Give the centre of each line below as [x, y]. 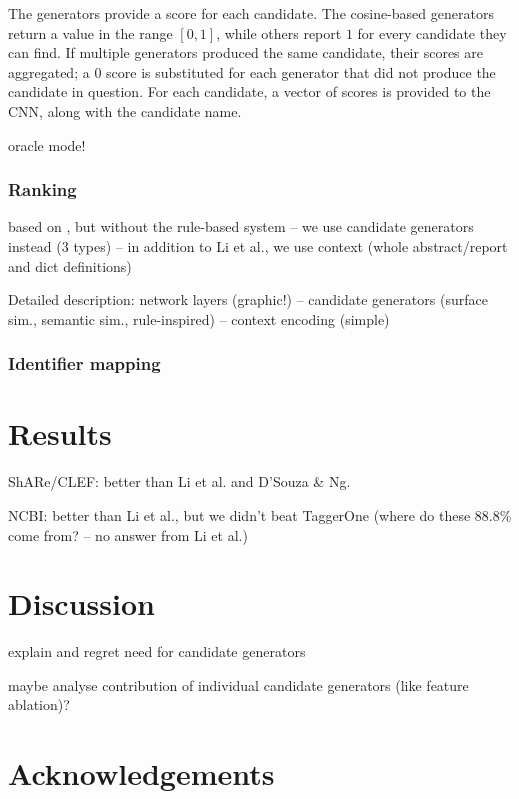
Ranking [42, 189]
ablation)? [39, 704]
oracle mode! [47, 144]
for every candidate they [432, 32]
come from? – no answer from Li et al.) [128, 534]
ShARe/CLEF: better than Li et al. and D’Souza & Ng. [179, 481]
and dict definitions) [70, 265]
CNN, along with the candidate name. [125, 110]
